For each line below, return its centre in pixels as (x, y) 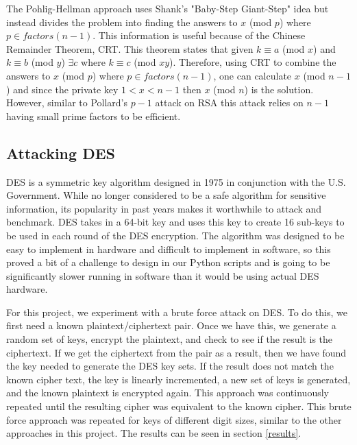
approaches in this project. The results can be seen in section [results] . (154, 433)
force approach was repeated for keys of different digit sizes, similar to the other (174, 419)
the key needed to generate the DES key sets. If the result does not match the (170, 366)
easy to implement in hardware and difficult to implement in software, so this (169, 249)
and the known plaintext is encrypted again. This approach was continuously (168, 393)
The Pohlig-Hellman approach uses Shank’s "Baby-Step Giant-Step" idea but (168, 8)
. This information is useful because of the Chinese (199, 35)
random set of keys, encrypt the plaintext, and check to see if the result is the (170, 339)
